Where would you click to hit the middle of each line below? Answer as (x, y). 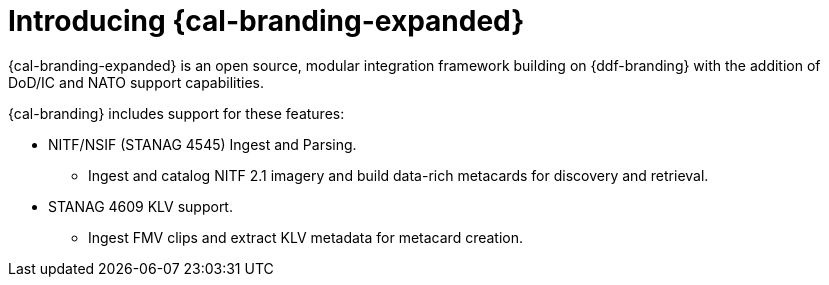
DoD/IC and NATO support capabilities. (136, 82)
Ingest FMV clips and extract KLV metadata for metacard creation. (306, 237)
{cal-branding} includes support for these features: (176, 113)
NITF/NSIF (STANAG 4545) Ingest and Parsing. (202, 144)
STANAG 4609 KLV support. (140, 206)
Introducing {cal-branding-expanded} (266, 21)
